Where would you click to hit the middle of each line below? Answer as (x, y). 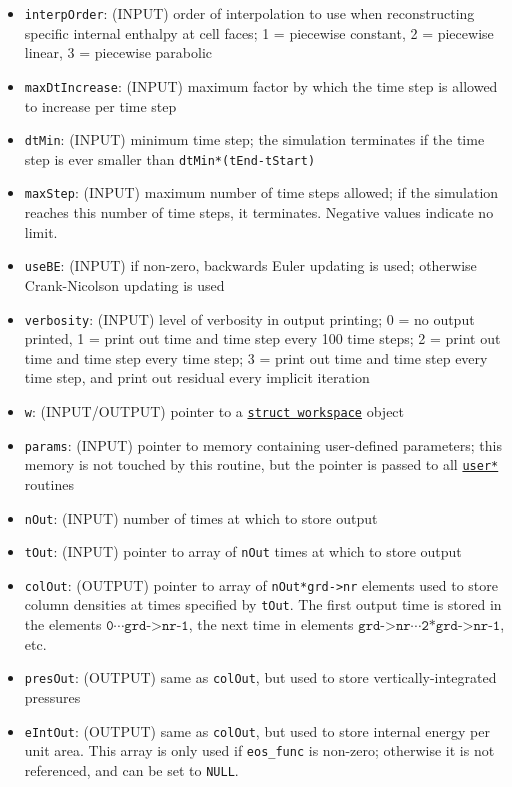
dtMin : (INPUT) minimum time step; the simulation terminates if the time (254, 139)
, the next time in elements (271, 624)
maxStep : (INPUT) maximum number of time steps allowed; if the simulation (261, 192)
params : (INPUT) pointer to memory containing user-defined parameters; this (263, 444)
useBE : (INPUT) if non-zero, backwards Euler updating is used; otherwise (250, 265)
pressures (52, 696)
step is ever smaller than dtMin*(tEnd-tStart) (170, 158)
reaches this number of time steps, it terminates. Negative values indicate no (259, 212)
